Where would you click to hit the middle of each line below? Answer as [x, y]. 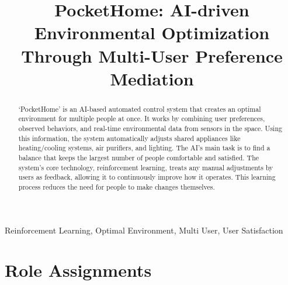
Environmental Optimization [152, 32]
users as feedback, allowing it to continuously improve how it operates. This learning [147, 177]
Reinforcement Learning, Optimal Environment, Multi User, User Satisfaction [144, 230]
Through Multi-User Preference [152, 55]
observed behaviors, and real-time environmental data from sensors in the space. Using [150, 128]
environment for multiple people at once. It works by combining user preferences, [142, 119]
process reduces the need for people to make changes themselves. [117, 186]
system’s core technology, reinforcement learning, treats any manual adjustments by [146, 167]
